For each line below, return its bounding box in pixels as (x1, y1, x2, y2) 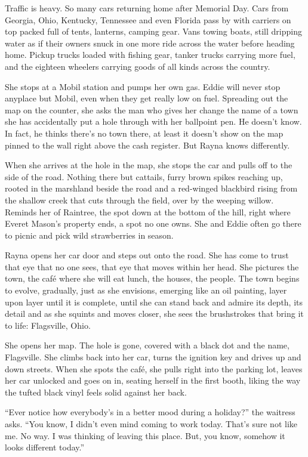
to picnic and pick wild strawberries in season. (5, 229, 174, 241)
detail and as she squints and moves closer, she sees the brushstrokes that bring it (5, 307, 304, 320)
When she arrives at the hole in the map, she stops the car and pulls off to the (5, 159, 292, 171)
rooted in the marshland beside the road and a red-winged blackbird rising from (5, 182, 298, 194)
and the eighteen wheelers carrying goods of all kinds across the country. (5, 60, 270, 72)
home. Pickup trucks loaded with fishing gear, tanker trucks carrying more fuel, (5, 48, 295, 61)
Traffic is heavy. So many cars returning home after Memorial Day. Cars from (5, 2, 289, 14)
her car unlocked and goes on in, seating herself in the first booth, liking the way (5, 374, 301, 387)
